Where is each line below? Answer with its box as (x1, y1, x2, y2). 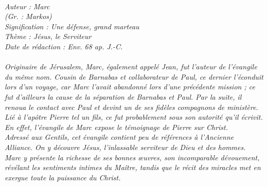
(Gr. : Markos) (5, 11, 52, 22)
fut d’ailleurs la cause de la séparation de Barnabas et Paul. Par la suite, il (5, 91, 242, 102)
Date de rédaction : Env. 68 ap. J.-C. (5, 41, 123, 51)
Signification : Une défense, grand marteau (5, 21, 139, 31)
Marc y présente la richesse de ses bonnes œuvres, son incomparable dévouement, (5, 152, 260, 162)
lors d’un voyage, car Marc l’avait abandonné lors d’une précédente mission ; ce (5, 81, 255, 92)
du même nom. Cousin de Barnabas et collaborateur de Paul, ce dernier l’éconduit (5, 71, 264, 82)
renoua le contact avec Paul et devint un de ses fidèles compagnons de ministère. (5, 101, 258, 112)
